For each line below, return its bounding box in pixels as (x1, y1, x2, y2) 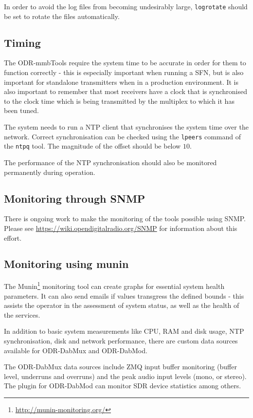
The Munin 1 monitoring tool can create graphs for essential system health (4, 280, 225, 291)
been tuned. (4, 105, 39, 115)
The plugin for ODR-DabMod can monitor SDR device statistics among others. (4, 380, 241, 391)
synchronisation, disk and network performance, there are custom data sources (4, 335, 238, 345)
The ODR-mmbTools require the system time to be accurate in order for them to (4, 57, 246, 68)
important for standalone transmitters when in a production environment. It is (4, 76, 239, 87)
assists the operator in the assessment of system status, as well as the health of (4, 300, 239, 310)
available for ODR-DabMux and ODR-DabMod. (4, 345, 147, 355)
